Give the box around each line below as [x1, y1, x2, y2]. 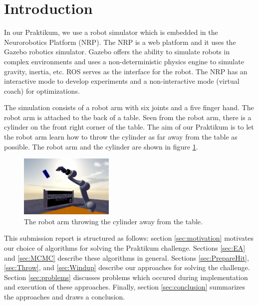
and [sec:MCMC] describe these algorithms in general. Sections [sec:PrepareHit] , [4, 252, 249, 263]
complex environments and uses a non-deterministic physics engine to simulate [4, 56, 244, 66]
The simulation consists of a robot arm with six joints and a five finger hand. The [4, 102, 254, 113]
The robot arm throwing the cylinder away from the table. [24, 216, 203, 226]
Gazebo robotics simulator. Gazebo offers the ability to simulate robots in [4, 46, 230, 57]
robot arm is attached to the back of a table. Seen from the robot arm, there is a [4, 112, 252, 122]
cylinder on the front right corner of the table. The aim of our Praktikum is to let [4, 122, 254, 132]
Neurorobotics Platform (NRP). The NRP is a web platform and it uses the [4, 36, 236, 47]
